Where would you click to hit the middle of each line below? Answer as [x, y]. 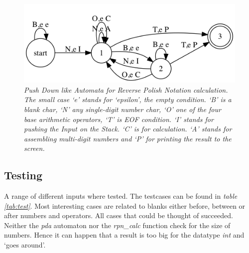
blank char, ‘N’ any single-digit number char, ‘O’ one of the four [123, 109]
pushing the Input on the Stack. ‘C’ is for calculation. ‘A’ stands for [128, 129]
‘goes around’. [25, 245]
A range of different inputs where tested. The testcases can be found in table [121, 196]
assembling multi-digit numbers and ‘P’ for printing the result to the [128, 138]
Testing [23, 175]
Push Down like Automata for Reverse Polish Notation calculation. [126, 89]
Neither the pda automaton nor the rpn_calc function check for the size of [117, 225]
